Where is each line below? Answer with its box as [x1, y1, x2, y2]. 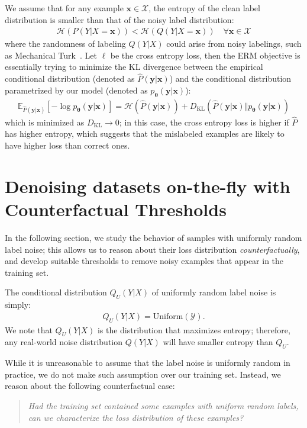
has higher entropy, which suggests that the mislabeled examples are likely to [5, 127, 285, 140]
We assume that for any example [5, 2, 124, 14]
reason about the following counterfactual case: [5, 379, 175, 392]
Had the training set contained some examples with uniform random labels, [28, 399, 299, 411]
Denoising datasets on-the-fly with [5, 173, 290, 198]
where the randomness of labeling [5, 37, 126, 50]
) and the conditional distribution [169, 72, 292, 85]
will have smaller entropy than [163, 336, 273, 348]
